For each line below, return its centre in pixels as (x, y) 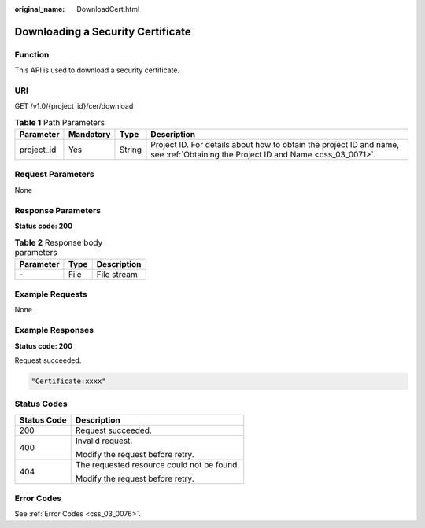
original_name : (40, 9)
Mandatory (89, 135)
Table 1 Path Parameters (60, 122)
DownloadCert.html (108, 9)
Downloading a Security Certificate (103, 31)
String (130, 150)
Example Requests (51, 294)
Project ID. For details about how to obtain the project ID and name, (275, 145)
